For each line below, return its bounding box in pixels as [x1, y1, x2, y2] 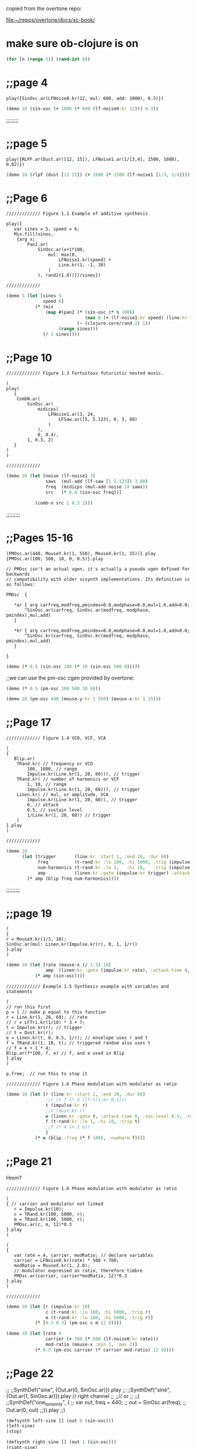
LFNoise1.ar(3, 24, [47, 411, 96, 417]
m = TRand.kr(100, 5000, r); [13, 1216, 85, 1222]
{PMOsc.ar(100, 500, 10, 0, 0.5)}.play [6, 556, 104, 562]
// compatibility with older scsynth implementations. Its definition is [6, 576, 191, 582]
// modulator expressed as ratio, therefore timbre [13, 1268, 143, 1274]
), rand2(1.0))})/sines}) [37, 272, 101, 278]
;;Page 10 [6, 351, 53, 364]
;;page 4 [6, 76, 48, 89]
